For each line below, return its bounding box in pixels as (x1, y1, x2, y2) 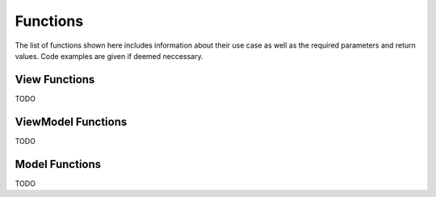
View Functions (15, 73, 95, 86)
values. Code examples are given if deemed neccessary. (15, 51, 203, 61)
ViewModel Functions (15, 115, 128, 128)
